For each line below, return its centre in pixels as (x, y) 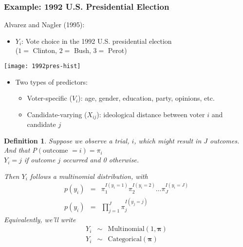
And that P (20, 150)
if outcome (40, 160)
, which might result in (168, 140)
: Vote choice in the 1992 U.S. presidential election (97, 41)
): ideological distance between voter (151, 114)
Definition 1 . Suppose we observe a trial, (67, 140)
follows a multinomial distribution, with (89, 176)
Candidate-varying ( (57, 114)
